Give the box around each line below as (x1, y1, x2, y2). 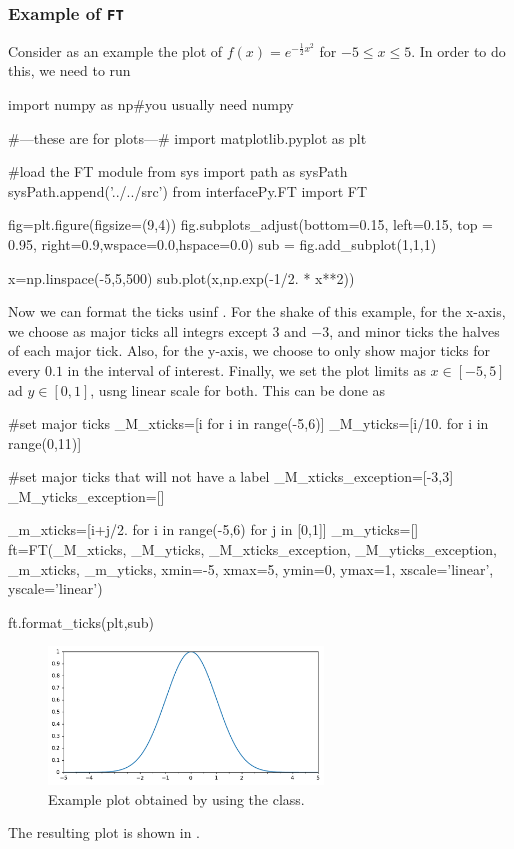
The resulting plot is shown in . (8, 822, 200, 843)
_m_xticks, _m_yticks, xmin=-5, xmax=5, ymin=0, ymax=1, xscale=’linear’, (8, 558, 494, 579)
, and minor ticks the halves (329, 320, 500, 341)
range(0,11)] (8, 432, 82, 453)
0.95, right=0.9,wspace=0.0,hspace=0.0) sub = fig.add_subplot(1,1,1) (8, 233, 437, 254)
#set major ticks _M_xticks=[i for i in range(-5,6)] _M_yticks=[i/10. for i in (8, 413, 489, 434)
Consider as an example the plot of (8, 40, 223, 61)
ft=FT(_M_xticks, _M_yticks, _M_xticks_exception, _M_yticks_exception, (8, 539, 497, 560)
